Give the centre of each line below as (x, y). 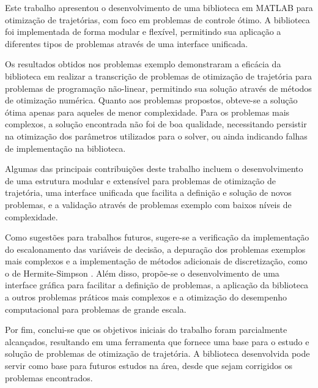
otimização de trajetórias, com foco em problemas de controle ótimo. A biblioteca (157, 19)
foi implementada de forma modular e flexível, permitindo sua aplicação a (143, 32)
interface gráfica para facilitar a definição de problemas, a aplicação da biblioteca (157, 285)
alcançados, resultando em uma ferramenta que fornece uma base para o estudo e (157, 341)
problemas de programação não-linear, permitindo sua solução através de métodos (158, 88)
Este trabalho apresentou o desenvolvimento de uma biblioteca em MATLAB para (159, 7)
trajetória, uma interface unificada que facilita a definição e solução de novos (148, 192)
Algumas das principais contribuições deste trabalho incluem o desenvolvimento (154, 169)
